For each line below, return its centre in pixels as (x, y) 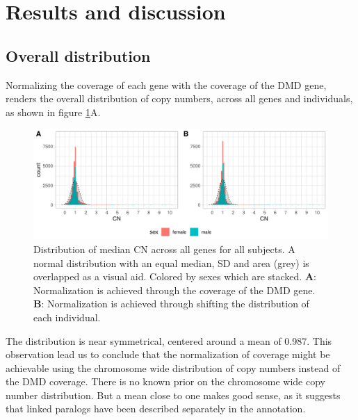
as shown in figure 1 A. (53, 112)
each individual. (67, 317)
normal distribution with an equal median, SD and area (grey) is (171, 262)
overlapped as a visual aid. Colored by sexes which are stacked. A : (175, 276)
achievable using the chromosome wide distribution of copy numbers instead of (173, 367)
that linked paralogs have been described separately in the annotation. (156, 409)
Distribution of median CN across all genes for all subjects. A (164, 249)
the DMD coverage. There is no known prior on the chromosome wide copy (165, 381)
